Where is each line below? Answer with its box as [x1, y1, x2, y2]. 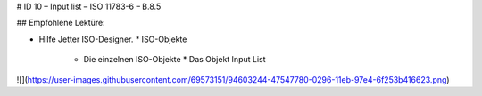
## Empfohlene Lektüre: [16, 18, 106, 28]
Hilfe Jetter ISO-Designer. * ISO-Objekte [38, 34, 187, 44]
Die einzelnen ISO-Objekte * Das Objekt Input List [83, 54, 267, 65]
